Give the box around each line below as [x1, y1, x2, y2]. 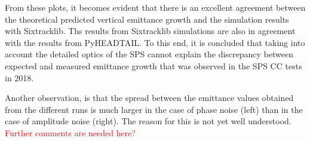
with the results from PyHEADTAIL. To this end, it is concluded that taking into [5, 36, 305, 48]
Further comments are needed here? [5, 126, 136, 139]
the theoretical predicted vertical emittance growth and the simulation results [5, 13, 289, 25]
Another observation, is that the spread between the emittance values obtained [5, 91, 294, 104]
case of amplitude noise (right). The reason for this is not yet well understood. [5, 115, 291, 127]
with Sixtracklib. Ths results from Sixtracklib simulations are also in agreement [5, 24, 296, 37]
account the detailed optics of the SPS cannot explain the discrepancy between [5, 48, 293, 60]
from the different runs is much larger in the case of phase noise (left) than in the [5, 103, 303, 115]
